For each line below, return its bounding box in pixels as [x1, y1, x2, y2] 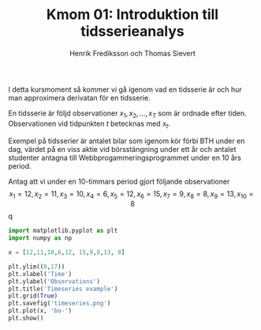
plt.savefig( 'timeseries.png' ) [8, 299, 111, 308]
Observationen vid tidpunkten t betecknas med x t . [8, 119, 171, 130]
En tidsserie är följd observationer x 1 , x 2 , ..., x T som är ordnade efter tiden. [8, 108, 247, 119]
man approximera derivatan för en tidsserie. [8, 93, 151, 102]
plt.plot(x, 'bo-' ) [8, 307, 73, 315]
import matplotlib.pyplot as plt [8, 227, 118, 235]
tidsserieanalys [80, 22, 185, 40]
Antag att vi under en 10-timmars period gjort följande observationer [8, 176, 230, 186]
